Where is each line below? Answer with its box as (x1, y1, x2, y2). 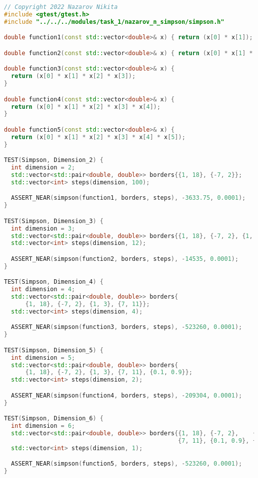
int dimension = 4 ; (11, 286, 75, 293)
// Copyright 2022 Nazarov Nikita (4, 3, 118, 10)
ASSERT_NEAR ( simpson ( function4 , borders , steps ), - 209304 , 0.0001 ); (11, 392, 242, 399)
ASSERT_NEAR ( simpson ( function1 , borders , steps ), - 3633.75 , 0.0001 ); (11, 194, 246, 202)
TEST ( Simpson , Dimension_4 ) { (4, 278, 104, 286)
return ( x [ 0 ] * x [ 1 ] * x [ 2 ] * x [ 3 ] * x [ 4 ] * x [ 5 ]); (11, 133, 186, 141)
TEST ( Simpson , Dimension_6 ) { (4, 415, 104, 422)
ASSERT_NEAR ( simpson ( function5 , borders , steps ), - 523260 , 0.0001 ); (11, 460, 242, 468)
